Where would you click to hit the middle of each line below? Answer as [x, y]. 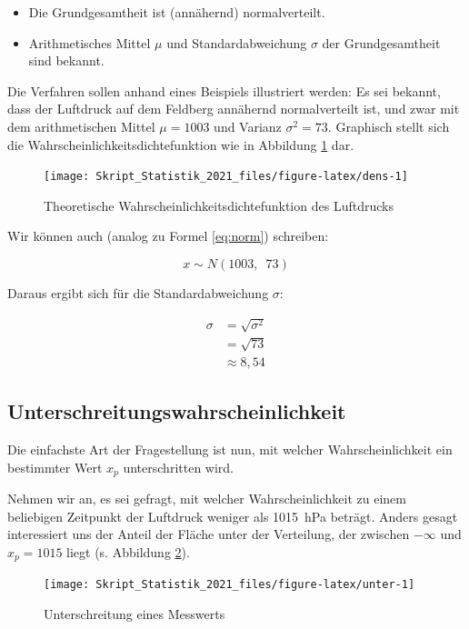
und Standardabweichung [237, 42]
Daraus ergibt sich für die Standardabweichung [138, 293]
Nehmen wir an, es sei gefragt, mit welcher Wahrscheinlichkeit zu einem [207, 499]
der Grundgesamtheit [381, 42]
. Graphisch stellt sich [389, 126]
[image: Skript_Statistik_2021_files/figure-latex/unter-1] [230, 585]
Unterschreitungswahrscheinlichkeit [177, 411]
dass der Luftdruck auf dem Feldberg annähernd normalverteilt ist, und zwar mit [234, 109]
